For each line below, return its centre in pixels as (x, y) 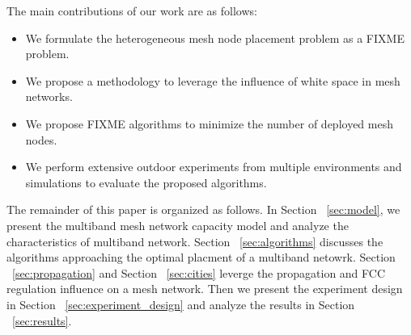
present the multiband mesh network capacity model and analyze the (178, 225)
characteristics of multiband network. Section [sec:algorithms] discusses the (195, 241)
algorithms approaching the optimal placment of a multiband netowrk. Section (201, 257)
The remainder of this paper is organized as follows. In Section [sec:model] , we (203, 209)
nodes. (41, 139)
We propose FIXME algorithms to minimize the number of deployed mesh (209, 123)
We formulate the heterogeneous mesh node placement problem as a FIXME (215, 38)
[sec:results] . (42, 320)
